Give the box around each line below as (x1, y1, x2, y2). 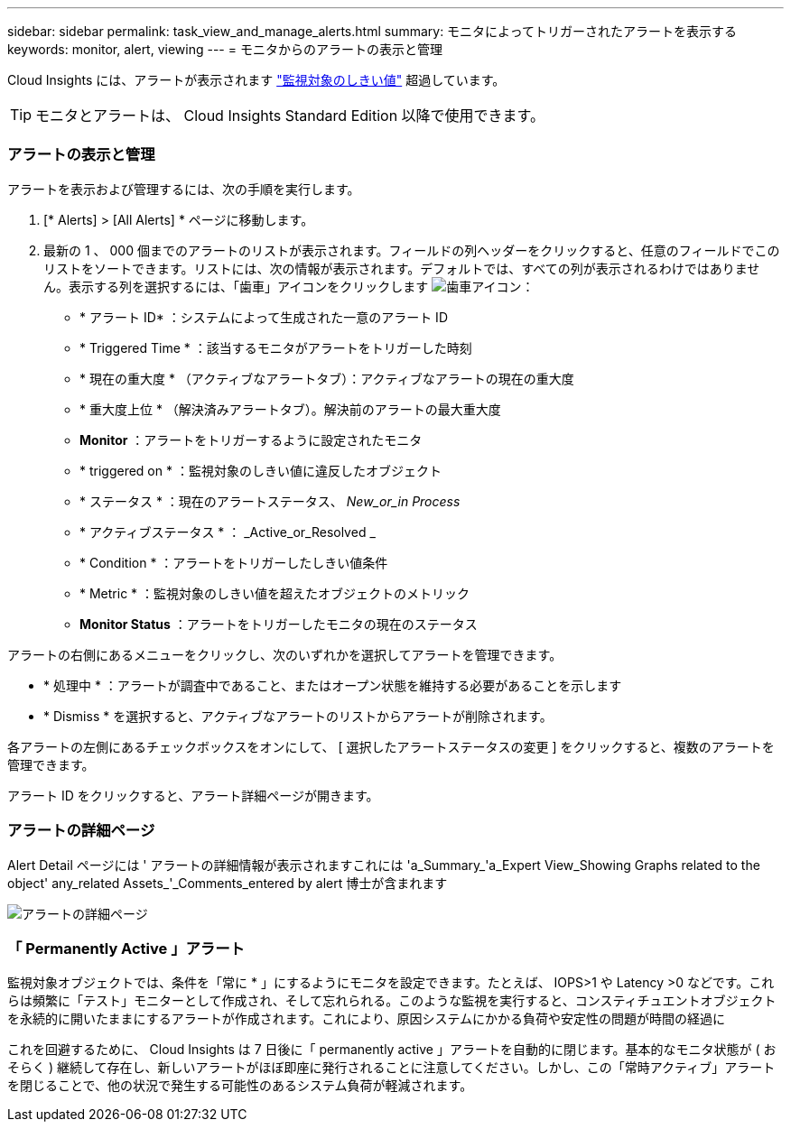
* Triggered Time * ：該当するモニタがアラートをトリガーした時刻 (79, 339, 472, 356)
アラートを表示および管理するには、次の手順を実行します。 (7, 180, 360, 197)
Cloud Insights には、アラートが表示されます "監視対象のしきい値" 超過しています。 (7, 72, 506, 88)
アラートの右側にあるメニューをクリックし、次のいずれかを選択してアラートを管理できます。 (7, 646, 563, 662)
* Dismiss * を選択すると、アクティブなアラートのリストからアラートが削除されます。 (43, 708, 553, 724)
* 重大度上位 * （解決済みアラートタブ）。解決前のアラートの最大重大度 (79, 401, 501, 417)
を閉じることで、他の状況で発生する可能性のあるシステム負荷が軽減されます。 (7, 1078, 473, 1094)
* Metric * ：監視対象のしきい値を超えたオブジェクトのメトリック (79, 585, 470, 601)
